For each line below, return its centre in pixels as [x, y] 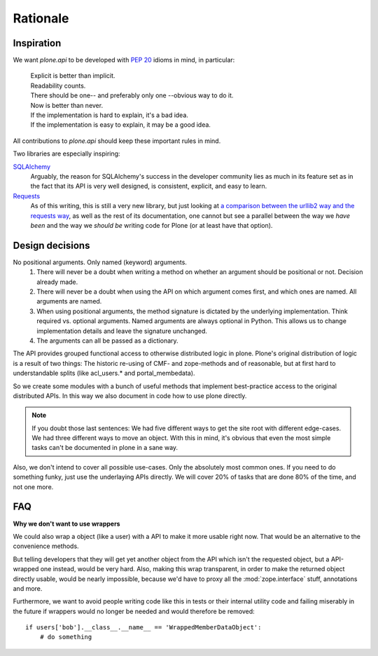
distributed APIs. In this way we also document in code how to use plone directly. [130, 395]
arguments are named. [69, 301]
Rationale [41, 18]
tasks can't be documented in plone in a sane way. [105, 448]
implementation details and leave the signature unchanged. [122, 331]
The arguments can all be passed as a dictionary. [107, 341]
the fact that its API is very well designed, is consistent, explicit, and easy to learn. [149, 186]
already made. [57, 282]
